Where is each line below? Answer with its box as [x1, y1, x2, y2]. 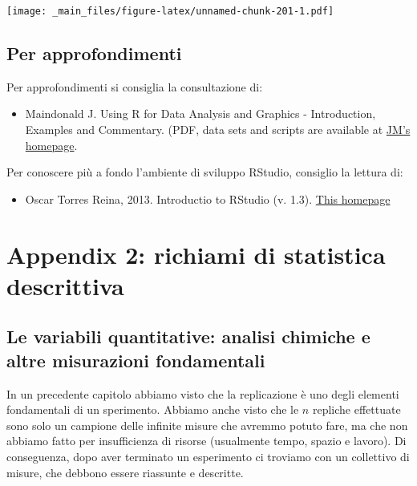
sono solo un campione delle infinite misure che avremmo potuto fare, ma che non [6, 416, 408, 433]
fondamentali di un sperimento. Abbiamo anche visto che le [6, 401, 299, 418]
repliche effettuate [312, 401, 401, 418]
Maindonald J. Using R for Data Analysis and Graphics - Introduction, [25, 105, 376, 122]
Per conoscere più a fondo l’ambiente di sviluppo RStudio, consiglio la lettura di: [6, 164, 403, 180]
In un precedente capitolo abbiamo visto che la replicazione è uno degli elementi [6, 385, 399, 402]
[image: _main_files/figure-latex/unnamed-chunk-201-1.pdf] [6, 6, 334, 17]
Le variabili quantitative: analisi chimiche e [6, 324, 370, 349]
